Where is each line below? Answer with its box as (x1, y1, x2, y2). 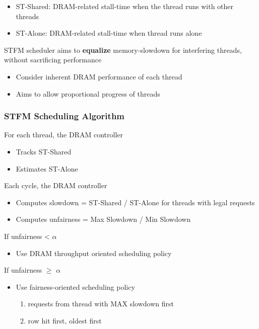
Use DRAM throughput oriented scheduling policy (16, 248, 172, 258)
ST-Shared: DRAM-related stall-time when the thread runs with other (16, 1, 234, 11)
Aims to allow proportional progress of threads (16, 88, 160, 99)
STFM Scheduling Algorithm (4, 110, 125, 122)
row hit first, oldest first (28, 315, 102, 325)
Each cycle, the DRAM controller (4, 180, 107, 191)
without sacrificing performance (4, 54, 102, 65)
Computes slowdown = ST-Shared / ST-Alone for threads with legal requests (16, 197, 255, 207)
